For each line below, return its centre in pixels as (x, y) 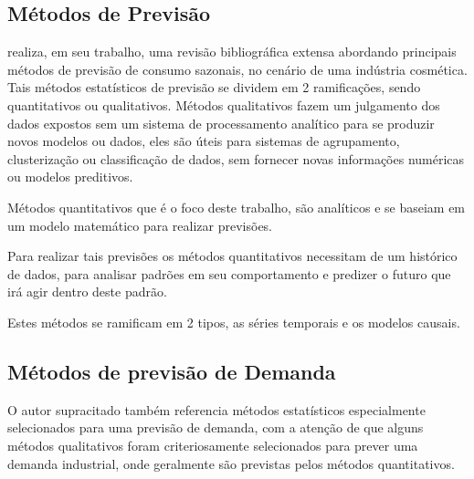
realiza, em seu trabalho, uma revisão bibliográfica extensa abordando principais (232, 52)
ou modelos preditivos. (70, 177)
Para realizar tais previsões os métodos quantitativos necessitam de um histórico (232, 256)
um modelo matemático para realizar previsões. (140, 225)
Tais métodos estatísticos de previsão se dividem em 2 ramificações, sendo (214, 87)
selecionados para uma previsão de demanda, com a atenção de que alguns (216, 427)
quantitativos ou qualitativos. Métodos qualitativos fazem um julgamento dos (224, 104)
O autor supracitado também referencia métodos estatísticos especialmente (216, 409)
